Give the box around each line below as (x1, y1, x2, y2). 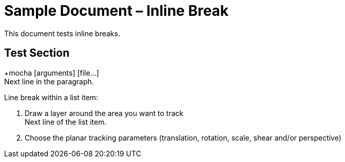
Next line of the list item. (25, 117, 107, 126)
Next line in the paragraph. (4, 77, 94, 86)
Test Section (4, 47, 70, 60)
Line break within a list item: (4, 92, 99, 102)
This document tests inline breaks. (4, 29, 120, 38)
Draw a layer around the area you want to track (25, 108, 184, 118)
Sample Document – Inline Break (4, 2, 229, 19)
